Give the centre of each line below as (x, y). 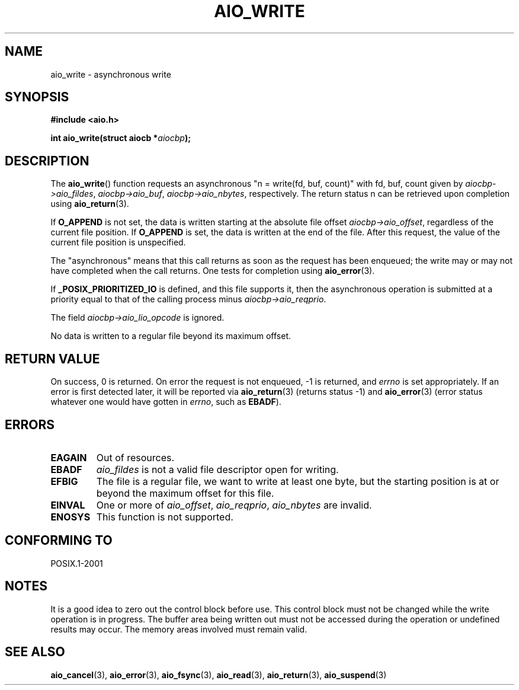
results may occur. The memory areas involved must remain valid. (179, 629)
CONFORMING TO (59, 541)
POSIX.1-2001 (77, 563)
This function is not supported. (165, 517)
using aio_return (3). (90, 204)
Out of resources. (135, 457)
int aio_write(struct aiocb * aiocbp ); (121, 138)
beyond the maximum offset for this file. (185, 493)
